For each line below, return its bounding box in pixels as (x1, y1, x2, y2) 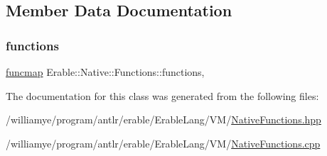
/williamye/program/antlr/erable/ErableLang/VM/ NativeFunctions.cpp (6, 135, 321, 150)
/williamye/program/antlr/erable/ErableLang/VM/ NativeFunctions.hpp (6, 112, 321, 127)
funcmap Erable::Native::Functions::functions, (6, 65, 205, 79)
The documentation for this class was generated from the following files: (6, 88, 319, 103)
